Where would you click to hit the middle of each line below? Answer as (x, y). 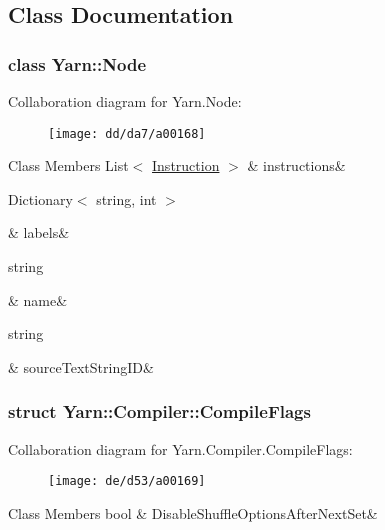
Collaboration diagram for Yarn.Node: (125, 101)
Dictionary (40, 198)
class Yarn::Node (77, 63)
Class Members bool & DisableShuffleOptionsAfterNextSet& (193, 512)
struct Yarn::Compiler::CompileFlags (159, 411)
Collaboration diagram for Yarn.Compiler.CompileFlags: (180, 448)
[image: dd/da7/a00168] (127, 133)
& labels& (39, 232)
